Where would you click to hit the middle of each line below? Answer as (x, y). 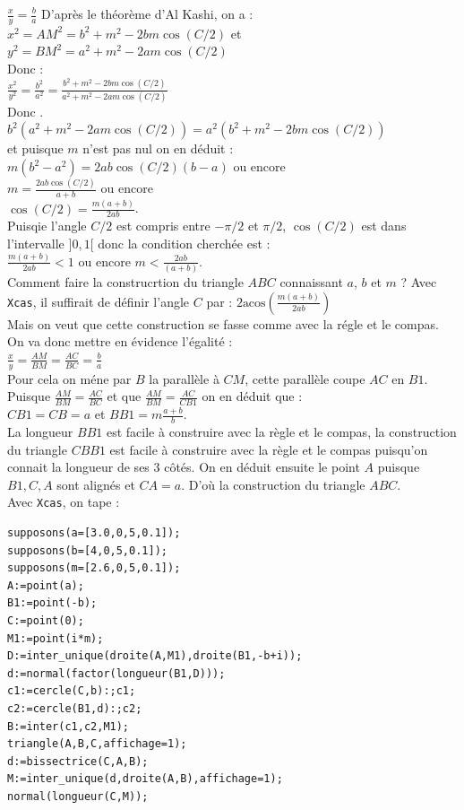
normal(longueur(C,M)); (78, 796)
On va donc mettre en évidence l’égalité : (120, 341)
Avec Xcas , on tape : (64, 502)
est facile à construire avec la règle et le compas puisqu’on (269, 449)
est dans (384, 226)
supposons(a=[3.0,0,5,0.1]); (94, 533)
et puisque (35, 148)
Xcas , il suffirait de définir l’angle (99, 301)
